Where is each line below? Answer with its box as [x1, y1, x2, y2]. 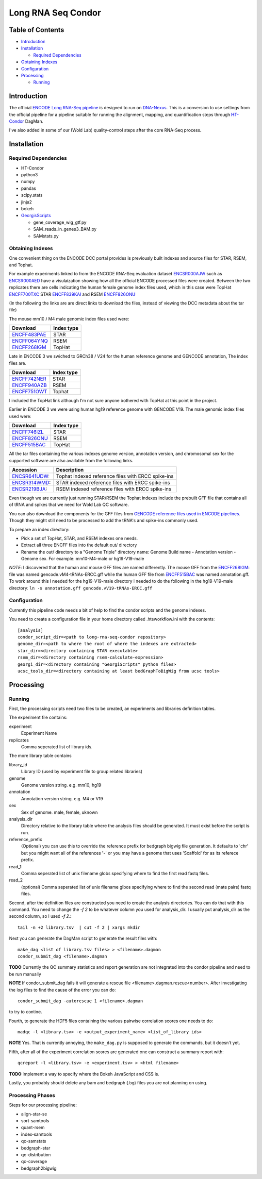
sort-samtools [21, 1117, 49, 1124]
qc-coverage [21, 1159, 47, 1164]
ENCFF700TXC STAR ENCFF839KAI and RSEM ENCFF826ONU [9, 291, 136, 297]
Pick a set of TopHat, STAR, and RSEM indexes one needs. [21, 535, 138, 541]
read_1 [9, 863, 22, 869]
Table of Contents [9, 26, 65, 34]
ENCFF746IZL [12, 429, 44, 436]
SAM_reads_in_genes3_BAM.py [33, 226, 97, 232]
